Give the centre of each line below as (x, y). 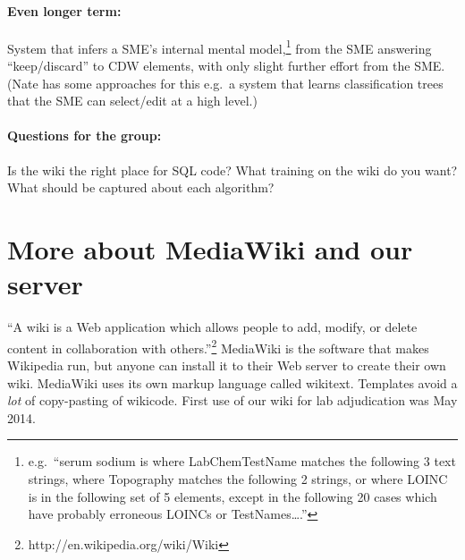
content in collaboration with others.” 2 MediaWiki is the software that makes (218, 346)
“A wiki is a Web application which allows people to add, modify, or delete (212, 327)
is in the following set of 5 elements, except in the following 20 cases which (232, 496)
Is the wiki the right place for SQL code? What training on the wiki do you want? (232, 170)
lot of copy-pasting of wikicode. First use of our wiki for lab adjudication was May (232, 400)
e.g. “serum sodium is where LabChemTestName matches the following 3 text (242, 461)
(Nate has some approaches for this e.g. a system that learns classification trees (225, 83)
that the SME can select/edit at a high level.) (132, 101)
